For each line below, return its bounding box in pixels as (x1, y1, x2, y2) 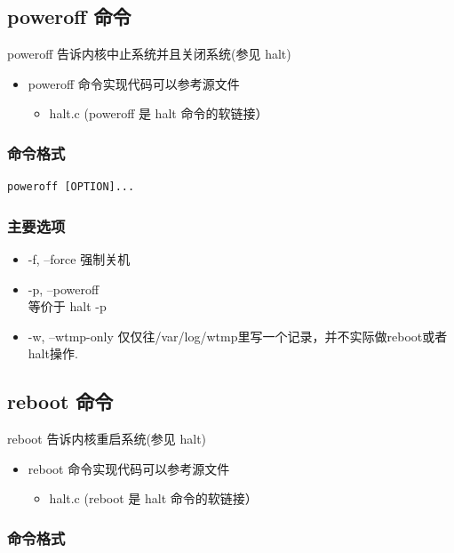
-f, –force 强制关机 (28, 250, 131, 268)
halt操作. (28, 344, 78, 363)
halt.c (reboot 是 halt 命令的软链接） (49, 489, 258, 508)
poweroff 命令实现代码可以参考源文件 (28, 74, 240, 92)
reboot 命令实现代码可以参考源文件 (28, 459, 230, 477)
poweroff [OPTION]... (7, 180, 135, 194)
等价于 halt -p (28, 297, 107, 316)
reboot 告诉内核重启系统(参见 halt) (7, 429, 207, 448)
